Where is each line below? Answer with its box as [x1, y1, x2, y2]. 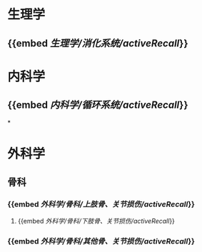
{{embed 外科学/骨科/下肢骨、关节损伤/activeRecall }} [17, 217, 175, 226]
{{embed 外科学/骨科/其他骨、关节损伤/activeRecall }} [7, 236, 195, 246]
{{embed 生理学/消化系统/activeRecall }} [7, 37, 188, 49]
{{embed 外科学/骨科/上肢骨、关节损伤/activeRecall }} [7, 199, 195, 209]
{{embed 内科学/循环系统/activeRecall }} [7, 99, 188, 111]
